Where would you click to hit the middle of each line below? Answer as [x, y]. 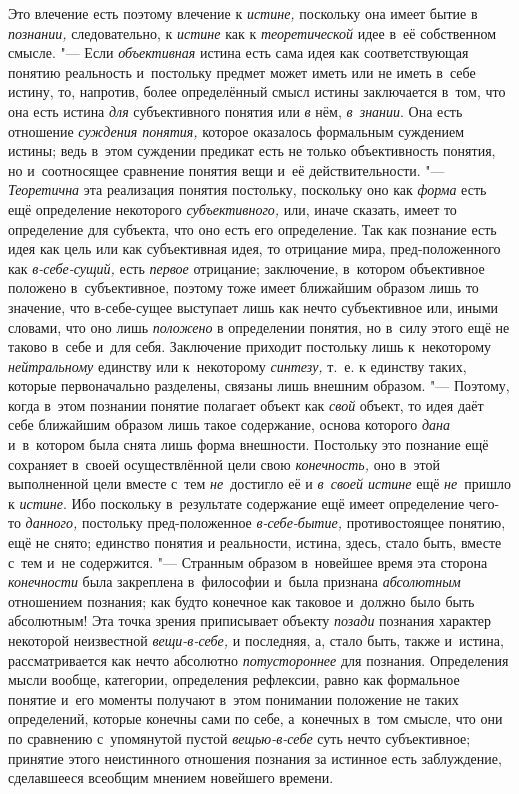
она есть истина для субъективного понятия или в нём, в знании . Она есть [235, 110]
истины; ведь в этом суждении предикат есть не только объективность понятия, [252, 150]
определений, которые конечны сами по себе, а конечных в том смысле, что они [255, 718]
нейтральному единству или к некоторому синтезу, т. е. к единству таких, [237, 365]
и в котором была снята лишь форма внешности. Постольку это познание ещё [248, 444]
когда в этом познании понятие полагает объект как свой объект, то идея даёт [246, 404]
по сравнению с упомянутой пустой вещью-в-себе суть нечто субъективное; [239, 737]
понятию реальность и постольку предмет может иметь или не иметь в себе [242, 71]
